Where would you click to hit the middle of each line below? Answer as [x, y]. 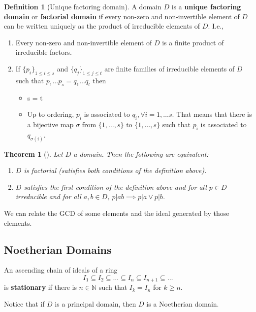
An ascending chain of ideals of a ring [61, 270]
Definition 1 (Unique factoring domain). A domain [83, 6]
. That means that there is [212, 114]
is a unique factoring [206, 6]
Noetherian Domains [58, 249]
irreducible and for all [48, 196]
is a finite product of [193, 42]
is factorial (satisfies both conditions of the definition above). [115, 170]
